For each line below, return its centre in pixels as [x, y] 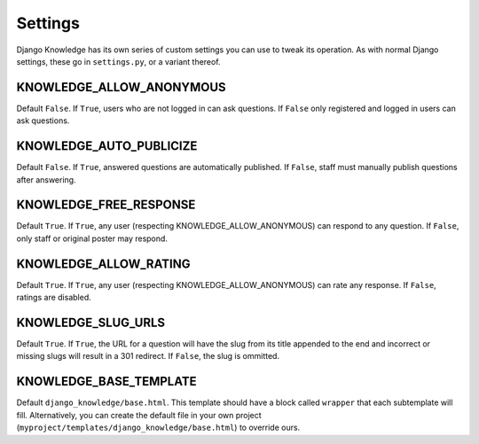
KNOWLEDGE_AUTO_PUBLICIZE [107, 146]
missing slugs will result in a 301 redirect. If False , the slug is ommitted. [148, 356]
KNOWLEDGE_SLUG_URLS [91, 322]
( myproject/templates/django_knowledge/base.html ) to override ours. [158, 428]
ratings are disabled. [54, 298]
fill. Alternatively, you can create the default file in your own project [139, 415]
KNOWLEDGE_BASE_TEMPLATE [106, 382]
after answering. [46, 179]
